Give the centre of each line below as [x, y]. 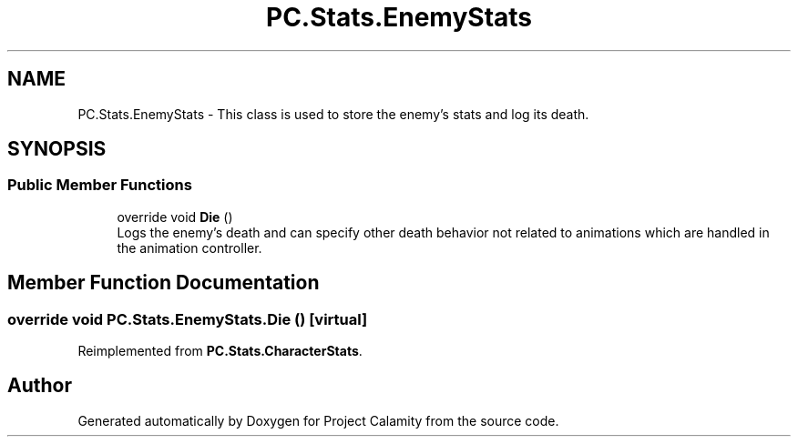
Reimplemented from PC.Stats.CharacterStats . [220, 351]
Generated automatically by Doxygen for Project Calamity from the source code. [318, 420]
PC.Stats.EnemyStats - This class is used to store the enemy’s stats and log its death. [333, 114]
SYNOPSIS [57, 149]
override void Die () [175, 217]
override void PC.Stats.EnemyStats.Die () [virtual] [188, 319]
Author [40, 386]
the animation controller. [189, 247]
